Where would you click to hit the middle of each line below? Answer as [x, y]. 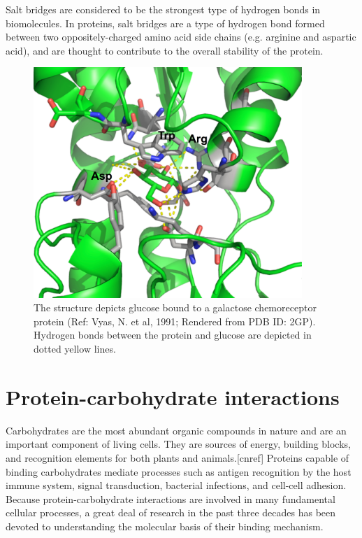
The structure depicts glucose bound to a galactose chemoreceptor [175, 307]
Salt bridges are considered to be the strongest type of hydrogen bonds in [163, 9]
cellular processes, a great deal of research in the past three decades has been [171, 512]
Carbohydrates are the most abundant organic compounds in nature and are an [176, 430]
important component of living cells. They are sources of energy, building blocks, [178, 444]
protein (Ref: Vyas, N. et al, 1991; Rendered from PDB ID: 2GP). [175, 321]
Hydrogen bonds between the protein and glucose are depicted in [173, 335]
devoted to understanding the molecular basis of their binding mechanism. [165, 526]
